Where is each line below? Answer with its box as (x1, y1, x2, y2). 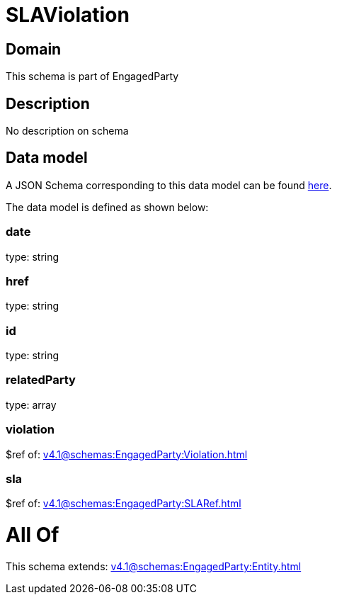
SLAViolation (6, 3, 130, 27)
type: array (6, 398, 57, 411)
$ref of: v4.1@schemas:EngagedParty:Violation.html (6, 448, 248, 460)
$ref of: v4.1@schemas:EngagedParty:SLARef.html (6, 497, 241, 510)
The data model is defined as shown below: (6, 200, 209, 213)
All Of (6, 523, 59, 548)
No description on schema (6, 125, 129, 137)
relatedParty (6, 373, 76, 387)
